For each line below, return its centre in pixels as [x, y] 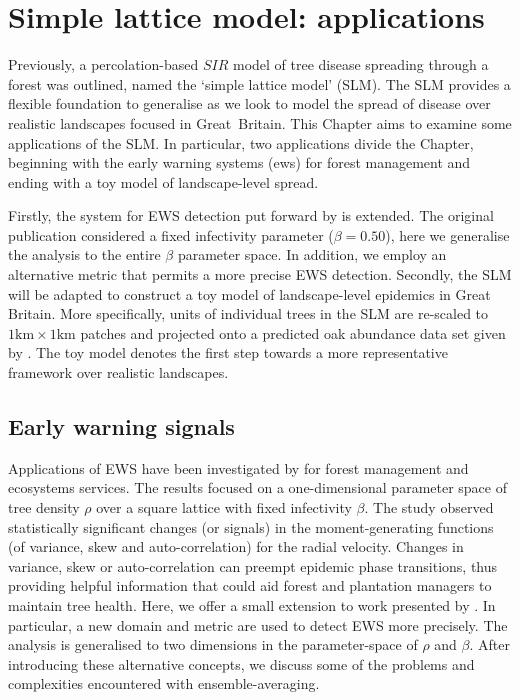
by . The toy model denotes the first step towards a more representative [228, 352]
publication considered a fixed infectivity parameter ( [171, 234]
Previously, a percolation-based [103, 64]
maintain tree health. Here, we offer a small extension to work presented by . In [252, 604]
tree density [44, 507]
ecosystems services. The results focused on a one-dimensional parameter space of [257, 487]
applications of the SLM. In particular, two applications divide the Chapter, [241, 142]
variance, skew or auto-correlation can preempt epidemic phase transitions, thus [253, 565]
